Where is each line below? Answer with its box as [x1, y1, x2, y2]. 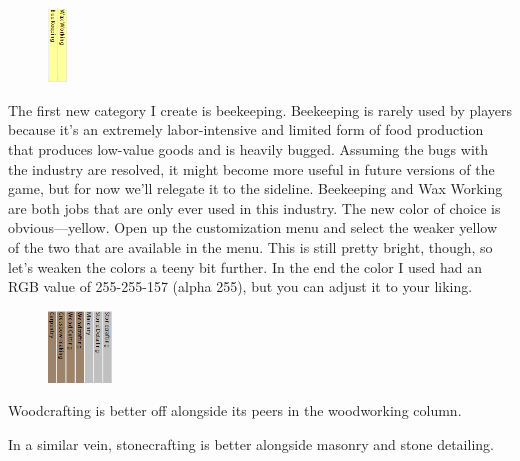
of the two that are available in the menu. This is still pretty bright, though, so [8, 237, 493, 257]
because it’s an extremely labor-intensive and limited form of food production [8, 119, 484, 140]
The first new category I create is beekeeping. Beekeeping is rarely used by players [8, 99, 512, 120]
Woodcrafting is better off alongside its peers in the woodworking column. [8, 400, 462, 421]
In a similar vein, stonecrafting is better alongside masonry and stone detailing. [8, 433, 494, 454]
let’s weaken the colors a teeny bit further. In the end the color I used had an [8, 256, 483, 277]
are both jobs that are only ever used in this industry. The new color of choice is [8, 197, 501, 218]
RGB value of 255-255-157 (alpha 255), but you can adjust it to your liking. [8, 276, 473, 297]
